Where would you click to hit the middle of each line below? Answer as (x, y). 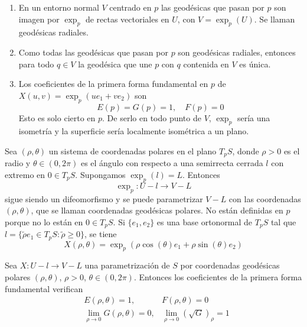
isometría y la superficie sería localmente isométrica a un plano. (134, 131)
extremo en (25, 174)
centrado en (130, 7)
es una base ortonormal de (205, 221)
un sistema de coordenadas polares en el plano (133, 150)
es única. (255, 64)
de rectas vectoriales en (127, 19)
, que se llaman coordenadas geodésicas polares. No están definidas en (157, 210)
